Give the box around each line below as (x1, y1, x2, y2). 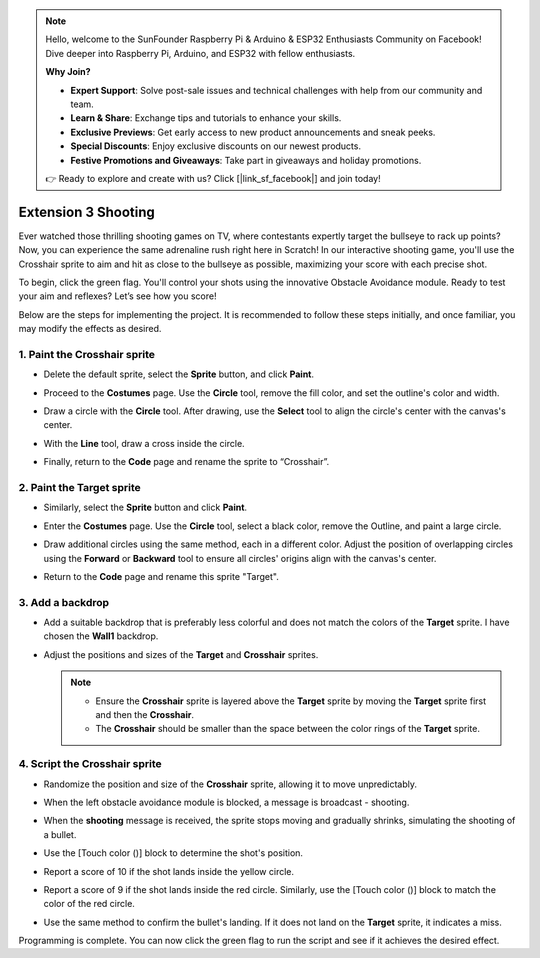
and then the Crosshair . (95, 709, 195, 721)
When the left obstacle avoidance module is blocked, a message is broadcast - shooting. (43, 796, 410, 808)
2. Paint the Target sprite (18, 481, 142, 495)
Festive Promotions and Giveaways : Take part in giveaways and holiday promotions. (70, 154, 422, 166)
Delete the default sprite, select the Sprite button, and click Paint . (43, 368, 315, 380)
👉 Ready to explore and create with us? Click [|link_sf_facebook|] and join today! (45, 172, 381, 184)
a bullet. (43, 828, 77, 840)
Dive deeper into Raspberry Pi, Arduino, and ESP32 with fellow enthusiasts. (45, 47, 356, 59)
